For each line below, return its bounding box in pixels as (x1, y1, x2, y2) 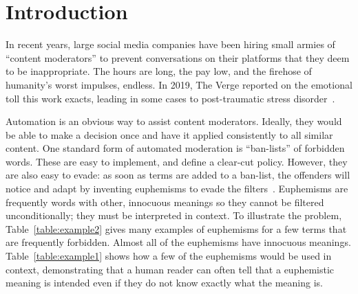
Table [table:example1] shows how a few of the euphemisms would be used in (6, 249, 332, 263)
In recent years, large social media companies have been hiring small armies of (6, 37, 335, 52)
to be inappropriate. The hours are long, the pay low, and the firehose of (6, 64, 312, 78)
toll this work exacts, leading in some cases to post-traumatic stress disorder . (6, 91, 335, 105)
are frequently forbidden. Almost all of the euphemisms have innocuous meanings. (6, 235, 351, 249)
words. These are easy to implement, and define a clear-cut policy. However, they (6, 154, 348, 168)
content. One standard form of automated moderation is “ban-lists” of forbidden (6, 141, 345, 155)
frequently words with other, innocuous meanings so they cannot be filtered (6, 194, 324, 209)
